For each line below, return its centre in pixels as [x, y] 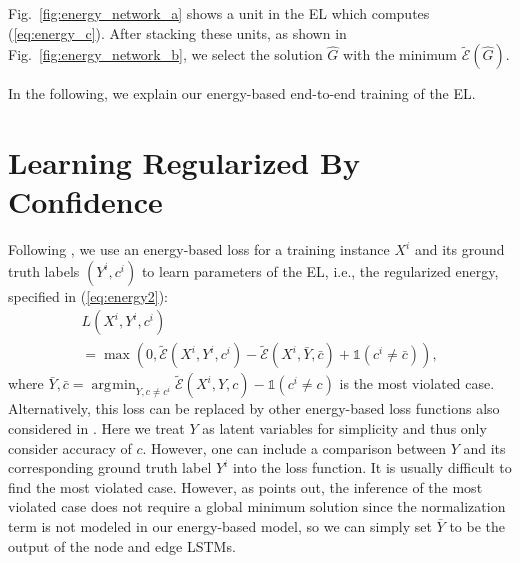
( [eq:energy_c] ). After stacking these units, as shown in [177, 32]
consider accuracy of [70, 447]
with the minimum [400, 54]
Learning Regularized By [184, 161]
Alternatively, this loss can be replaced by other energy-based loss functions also [254, 408]
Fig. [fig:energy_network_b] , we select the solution [165, 54]
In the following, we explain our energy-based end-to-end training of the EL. [242, 93]
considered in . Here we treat [96, 427]
